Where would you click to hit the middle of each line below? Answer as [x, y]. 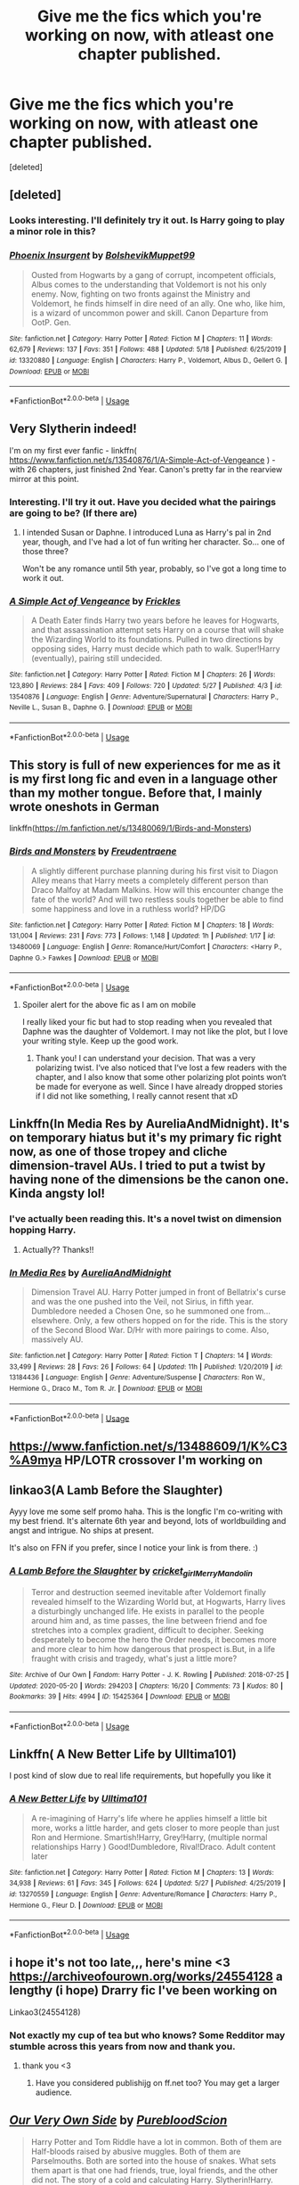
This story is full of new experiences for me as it [145, 765]
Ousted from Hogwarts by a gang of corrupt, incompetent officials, [154, 274]
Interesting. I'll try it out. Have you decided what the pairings [143, 502]
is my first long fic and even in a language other [143, 778]
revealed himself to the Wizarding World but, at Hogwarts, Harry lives [158, 1601]
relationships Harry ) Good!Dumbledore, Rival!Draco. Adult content [153, 1846]
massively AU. [57, 1339]
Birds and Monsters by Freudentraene [93, 851]
